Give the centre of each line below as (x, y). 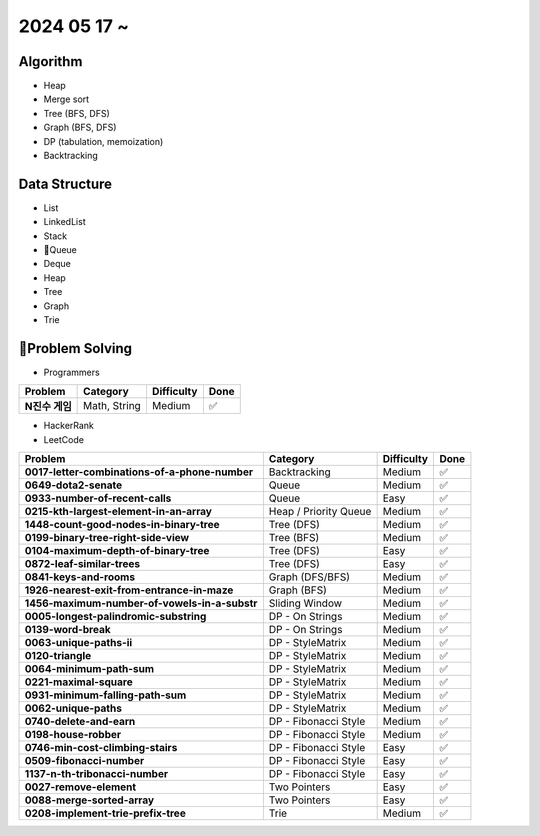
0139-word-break (67, 630)
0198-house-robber (73, 735)
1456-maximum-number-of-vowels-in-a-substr (141, 603)
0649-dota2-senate (73, 485)
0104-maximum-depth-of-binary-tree (117, 551)
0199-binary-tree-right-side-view (107, 538)
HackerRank (69, 426)
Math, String (112, 406)
